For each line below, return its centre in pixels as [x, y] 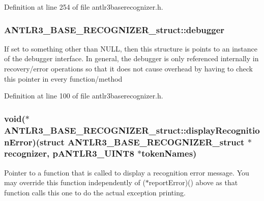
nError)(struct [34, 142]
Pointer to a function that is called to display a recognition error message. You [127, 172]
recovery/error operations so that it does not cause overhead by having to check [128, 68]
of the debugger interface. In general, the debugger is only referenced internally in [131, 58]
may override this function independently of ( [75, 182]
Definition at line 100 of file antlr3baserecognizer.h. [84, 96]
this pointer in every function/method [63, 78]
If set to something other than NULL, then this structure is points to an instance [131, 48]
